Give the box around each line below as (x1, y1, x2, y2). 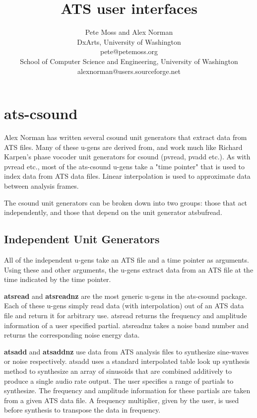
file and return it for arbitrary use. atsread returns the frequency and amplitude (4, 310, 247, 320)
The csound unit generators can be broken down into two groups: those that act (4, 197, 248, 208)
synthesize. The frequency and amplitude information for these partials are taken (4, 385, 251, 396)
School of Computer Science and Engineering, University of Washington (20, 56, 238, 66)
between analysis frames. (4, 181, 79, 191)
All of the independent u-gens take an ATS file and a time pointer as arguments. (4, 254, 249, 265)
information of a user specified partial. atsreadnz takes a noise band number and (4, 320, 249, 330)
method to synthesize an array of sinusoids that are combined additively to (4, 365, 232, 376)
